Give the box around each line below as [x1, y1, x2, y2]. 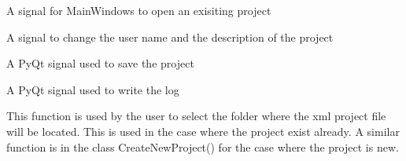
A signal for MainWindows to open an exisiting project [6, 2, 271, 18]
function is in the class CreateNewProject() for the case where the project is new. [6, 138, 399, 155]
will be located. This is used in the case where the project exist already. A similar [6, 123, 400, 139]
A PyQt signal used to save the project [6, 55, 194, 71]
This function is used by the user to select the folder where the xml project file [6, 108, 386, 124]
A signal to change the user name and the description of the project [6, 28, 334, 45]
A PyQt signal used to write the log [6, 81, 179, 97]
